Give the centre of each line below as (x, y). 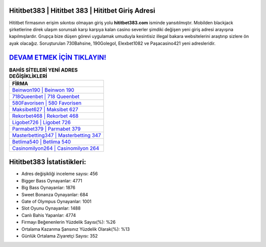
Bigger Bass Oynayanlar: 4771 (52, 180)
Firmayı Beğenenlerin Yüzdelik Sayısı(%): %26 (68, 222)
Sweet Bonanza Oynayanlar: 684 (55, 194)
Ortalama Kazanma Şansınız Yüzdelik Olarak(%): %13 (76, 229)
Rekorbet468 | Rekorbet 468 (45, 116)
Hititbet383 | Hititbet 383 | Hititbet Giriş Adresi (82, 11)
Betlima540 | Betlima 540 (41, 141)
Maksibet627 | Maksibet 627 (45, 109)
